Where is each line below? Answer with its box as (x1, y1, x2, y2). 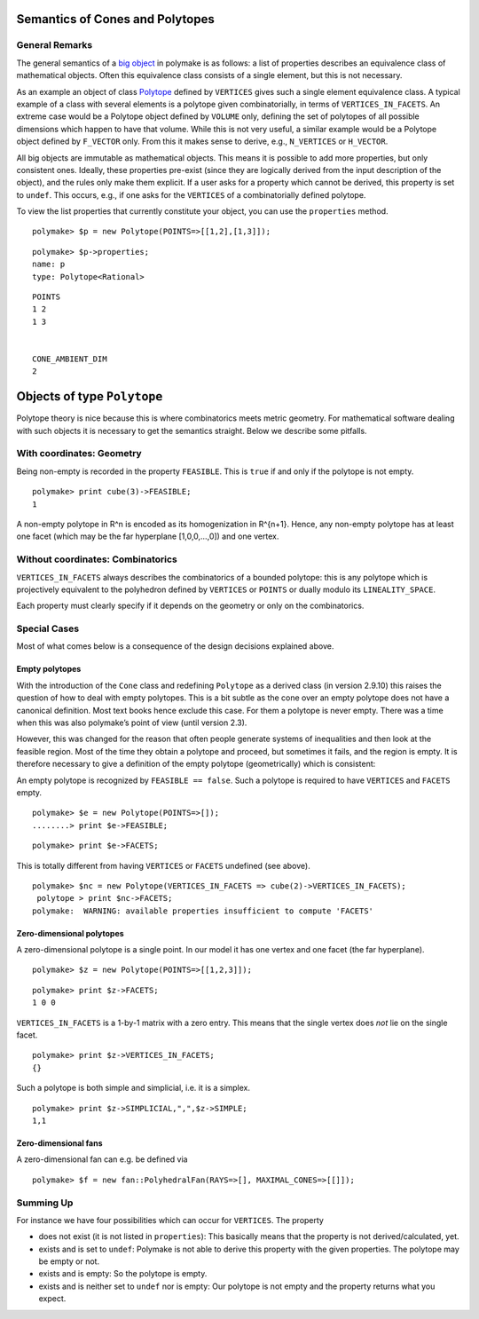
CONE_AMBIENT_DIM (32, 353, 107, 364)
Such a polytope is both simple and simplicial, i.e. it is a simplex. (16, 1083, 251, 1094)
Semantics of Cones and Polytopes (16, 12, 215, 27)
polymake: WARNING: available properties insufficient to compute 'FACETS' (32, 905, 374, 916)
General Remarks (16, 39, 93, 51)
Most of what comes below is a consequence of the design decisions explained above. (16, 641, 334, 652)
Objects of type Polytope (16, 389, 163, 404)
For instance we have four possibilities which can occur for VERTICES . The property (16, 1214, 324, 1225)
